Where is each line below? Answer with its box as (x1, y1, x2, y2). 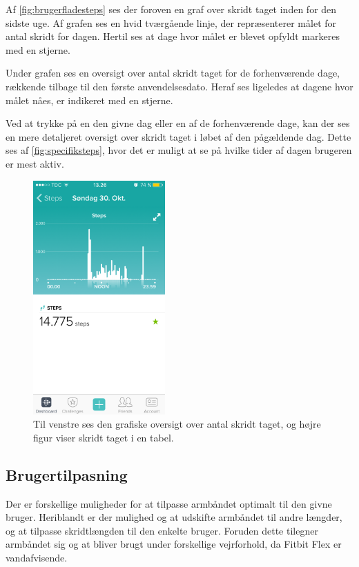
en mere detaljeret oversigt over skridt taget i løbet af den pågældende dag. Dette (6, 129, 351, 143)
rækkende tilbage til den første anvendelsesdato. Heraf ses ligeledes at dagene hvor (6, 79, 353, 93)
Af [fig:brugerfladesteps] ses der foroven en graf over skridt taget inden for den (6, 2, 337, 16)
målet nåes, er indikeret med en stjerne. (6, 92, 173, 107)
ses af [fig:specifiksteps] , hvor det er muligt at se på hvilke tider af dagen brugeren (6, 143, 352, 157)
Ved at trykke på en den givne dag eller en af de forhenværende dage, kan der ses (6, 116, 350, 130)
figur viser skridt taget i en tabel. (33, 430, 174, 444)
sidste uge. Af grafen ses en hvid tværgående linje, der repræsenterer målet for (6, 15, 337, 30)
